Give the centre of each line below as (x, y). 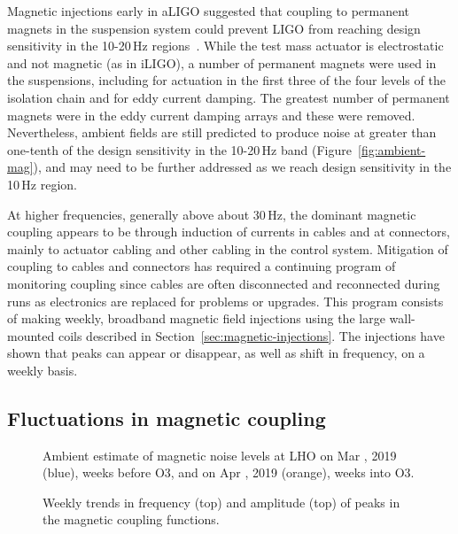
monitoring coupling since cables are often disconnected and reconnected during (224, 283)
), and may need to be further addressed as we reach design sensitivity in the (242, 167)
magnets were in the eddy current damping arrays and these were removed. (211, 115)
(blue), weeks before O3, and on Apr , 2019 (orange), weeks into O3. (229, 472)
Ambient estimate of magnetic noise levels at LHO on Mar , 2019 (220, 455)
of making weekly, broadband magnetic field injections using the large (196, 318)
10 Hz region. (42, 184)
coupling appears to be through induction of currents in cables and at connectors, (229, 232)
